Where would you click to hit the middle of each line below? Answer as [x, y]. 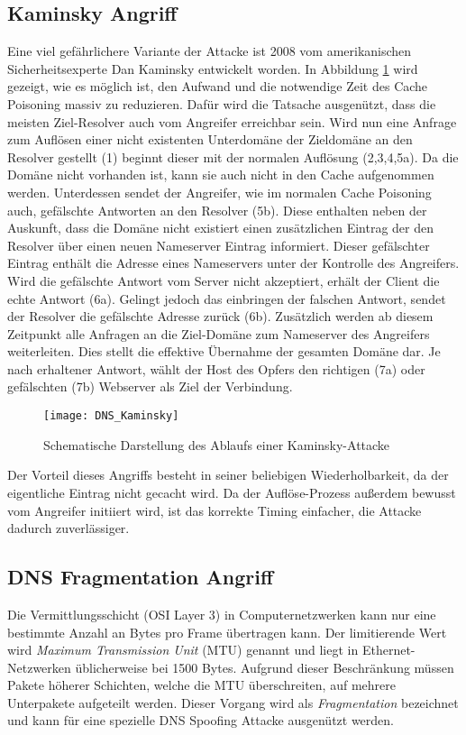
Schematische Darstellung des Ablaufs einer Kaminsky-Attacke [217, 444]
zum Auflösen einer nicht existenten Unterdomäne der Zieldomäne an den [210, 139]
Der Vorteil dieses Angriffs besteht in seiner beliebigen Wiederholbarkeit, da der [228, 475]
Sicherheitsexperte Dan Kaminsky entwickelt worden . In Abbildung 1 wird [213, 68]
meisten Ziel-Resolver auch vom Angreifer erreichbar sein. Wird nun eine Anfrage [232, 121]
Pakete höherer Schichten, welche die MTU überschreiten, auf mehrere [201, 685]
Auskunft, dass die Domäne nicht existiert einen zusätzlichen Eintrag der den [221, 228]
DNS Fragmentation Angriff [141, 577]
